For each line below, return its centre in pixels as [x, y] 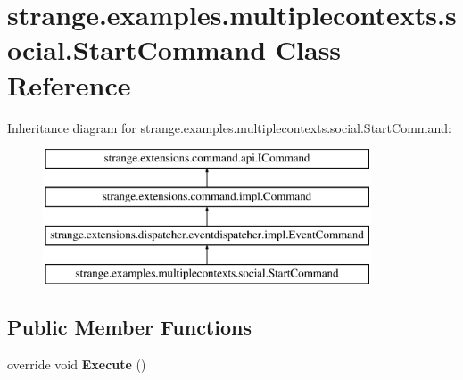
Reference [69, 84]
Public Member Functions [129, 327]
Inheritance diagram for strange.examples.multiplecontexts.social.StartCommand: [229, 127]
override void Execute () [77, 364]
